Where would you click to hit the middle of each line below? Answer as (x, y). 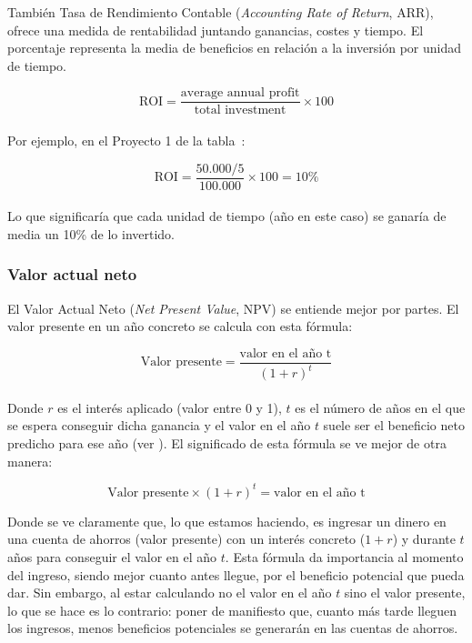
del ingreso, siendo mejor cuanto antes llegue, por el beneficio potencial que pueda (236, 574)
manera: (30, 461)
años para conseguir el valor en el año (112, 556)
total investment (240, 111)
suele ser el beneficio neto (394, 425)
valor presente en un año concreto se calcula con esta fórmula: (180, 326)
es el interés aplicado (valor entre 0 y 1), (170, 407)
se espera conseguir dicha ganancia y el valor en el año (159, 425)
